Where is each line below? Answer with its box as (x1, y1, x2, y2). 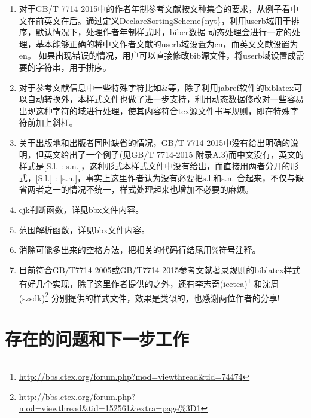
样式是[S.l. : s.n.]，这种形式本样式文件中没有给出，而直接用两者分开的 (19, 160, 291, 172)
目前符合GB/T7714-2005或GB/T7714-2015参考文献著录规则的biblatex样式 (19, 263, 301, 276)
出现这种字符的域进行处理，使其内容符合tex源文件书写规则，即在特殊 (19, 104, 290, 117)
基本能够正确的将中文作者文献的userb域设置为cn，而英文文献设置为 (35, 37, 298, 50)
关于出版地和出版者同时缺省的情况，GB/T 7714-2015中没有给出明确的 (19, 136, 291, 148)
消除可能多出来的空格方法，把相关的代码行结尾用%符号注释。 (19, 243, 261, 256)
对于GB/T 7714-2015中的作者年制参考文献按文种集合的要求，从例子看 (19, 2, 291, 14)
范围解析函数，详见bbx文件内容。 (19, 223, 150, 236)
